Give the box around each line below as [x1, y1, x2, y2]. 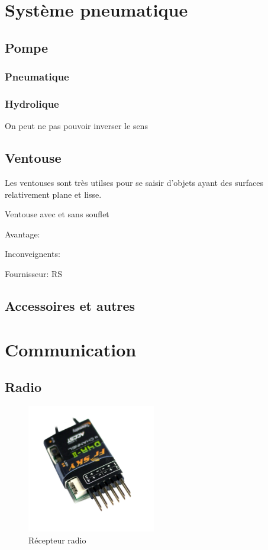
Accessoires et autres [5, 296, 135, 314]
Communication [5, 337, 137, 361]
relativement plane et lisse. [5, 188, 102, 200]
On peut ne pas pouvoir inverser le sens [5, 120, 148, 132]
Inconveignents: [5, 247, 60, 260]
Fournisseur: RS [5, 267, 63, 279]
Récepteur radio [28, 533, 86, 546]
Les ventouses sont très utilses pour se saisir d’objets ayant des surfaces [5, 176, 263, 189]
